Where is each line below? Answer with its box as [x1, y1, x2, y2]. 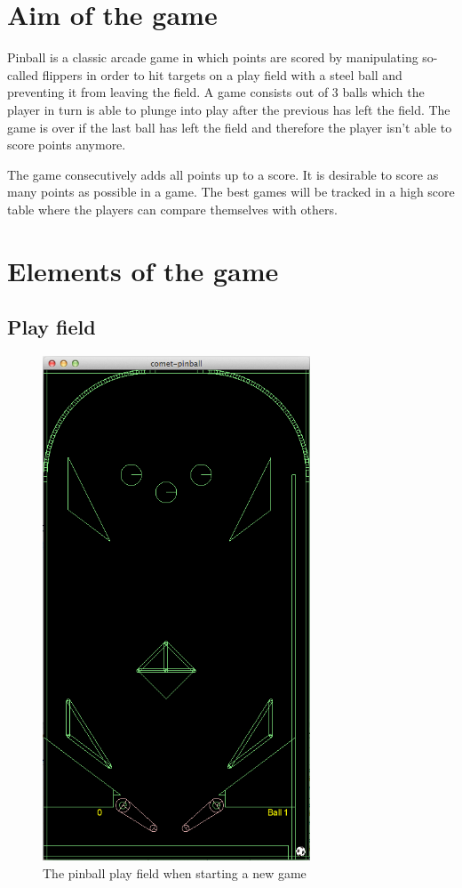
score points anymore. [7, 135, 126, 154]
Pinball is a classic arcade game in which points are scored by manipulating [7, 48, 418, 67]
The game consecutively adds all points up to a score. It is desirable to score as [7, 165, 439, 183]
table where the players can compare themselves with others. [7, 199, 338, 218]
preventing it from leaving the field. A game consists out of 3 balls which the [7, 83, 425, 101]
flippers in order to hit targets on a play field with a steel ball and [42, 65, 402, 84]
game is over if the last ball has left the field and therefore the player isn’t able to [7, 117, 452, 136]
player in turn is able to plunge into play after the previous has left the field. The [7, 100, 450, 118]
